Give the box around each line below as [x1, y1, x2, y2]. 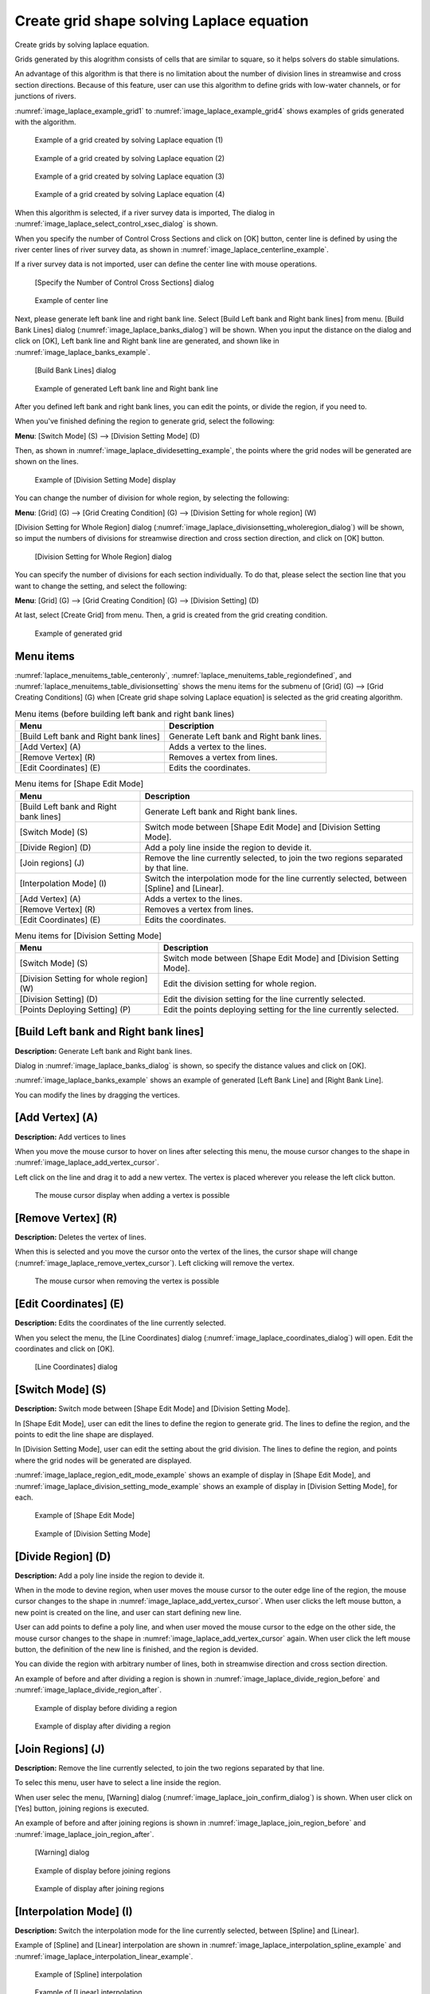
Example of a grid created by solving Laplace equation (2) [34, 153, 225, 163]
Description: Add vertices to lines [14, 1132, 127, 1141]
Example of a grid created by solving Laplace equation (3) [34, 171, 225, 181]
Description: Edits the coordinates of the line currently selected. [14, 1318, 226, 1328]
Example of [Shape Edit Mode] [34, 1511, 135, 1520]
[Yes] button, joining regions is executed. [14, 1803, 149, 1813]
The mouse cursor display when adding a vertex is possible [34, 1191, 230, 1200]
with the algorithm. [14, 116, 76, 127]
